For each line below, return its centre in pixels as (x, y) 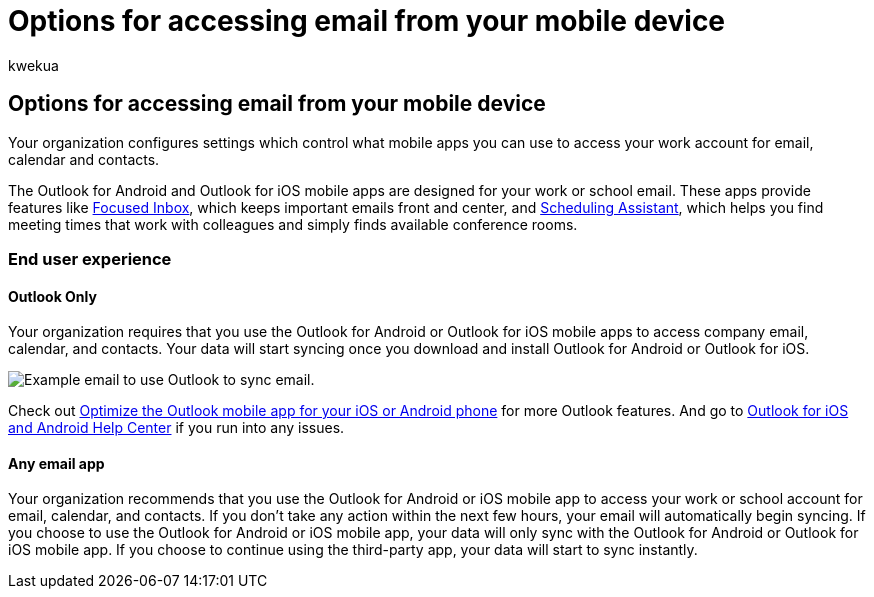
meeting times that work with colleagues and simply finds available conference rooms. (293, 224)
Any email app (56, 463)
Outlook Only (52, 296)
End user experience (90, 258)
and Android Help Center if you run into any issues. (176, 428)
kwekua (33, 65)
